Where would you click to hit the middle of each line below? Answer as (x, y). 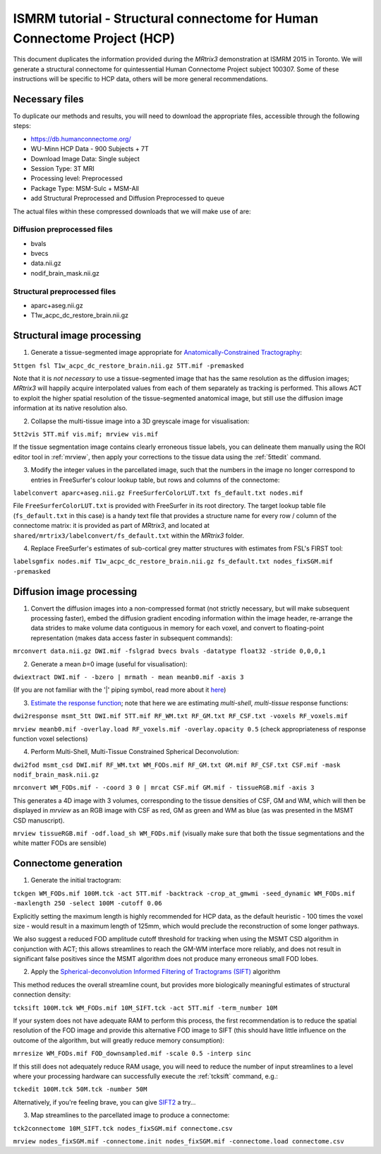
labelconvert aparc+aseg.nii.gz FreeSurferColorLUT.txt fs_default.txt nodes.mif (158, 493)
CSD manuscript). (39, 820)
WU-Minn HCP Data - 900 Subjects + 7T (90, 149)
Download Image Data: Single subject (85, 158)
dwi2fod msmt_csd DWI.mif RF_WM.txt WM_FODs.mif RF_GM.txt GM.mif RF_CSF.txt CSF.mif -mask (177, 765)
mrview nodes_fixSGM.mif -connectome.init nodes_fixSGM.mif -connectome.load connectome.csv (179, 1141)
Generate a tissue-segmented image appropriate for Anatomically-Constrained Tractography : (167, 353)
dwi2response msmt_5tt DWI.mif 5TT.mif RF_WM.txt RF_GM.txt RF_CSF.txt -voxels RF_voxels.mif (181, 716)
